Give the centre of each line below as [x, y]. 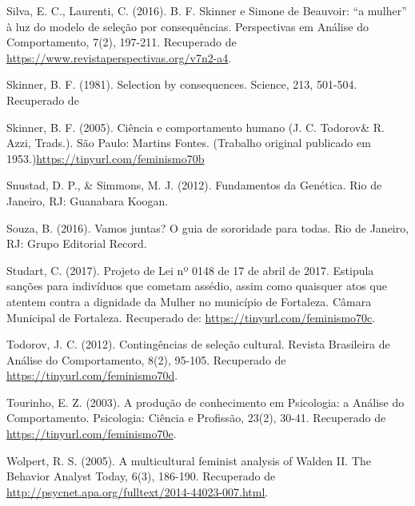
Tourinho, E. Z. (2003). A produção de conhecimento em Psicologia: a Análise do [206, 402]
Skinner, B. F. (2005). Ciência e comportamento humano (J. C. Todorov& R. [196, 127]
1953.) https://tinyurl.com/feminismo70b [106, 158]
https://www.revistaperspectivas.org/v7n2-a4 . [119, 57]
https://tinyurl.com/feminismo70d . [92, 375]
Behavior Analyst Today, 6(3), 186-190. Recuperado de [141, 476]
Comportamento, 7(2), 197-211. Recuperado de [122, 42]
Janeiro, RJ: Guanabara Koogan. [88, 200]
